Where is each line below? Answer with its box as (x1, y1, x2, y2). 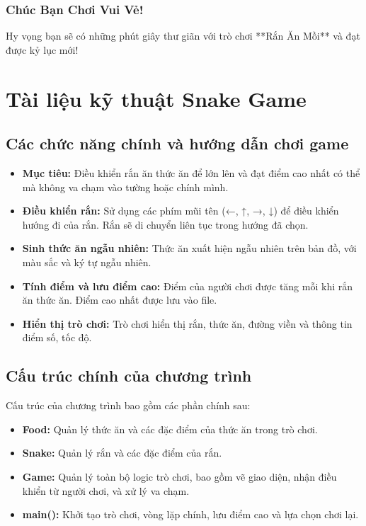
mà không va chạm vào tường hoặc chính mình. (22, 179, 229, 194)
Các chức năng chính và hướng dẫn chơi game (6, 132, 349, 154)
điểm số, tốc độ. (22, 330, 92, 345)
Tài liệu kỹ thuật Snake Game (6, 84, 307, 113)
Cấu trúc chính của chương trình (6, 365, 252, 387)
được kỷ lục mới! (6, 42, 79, 57)
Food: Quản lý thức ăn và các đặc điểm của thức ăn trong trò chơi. (22, 421, 318, 436)
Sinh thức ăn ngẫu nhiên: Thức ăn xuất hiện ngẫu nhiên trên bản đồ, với (22, 241, 357, 256)
